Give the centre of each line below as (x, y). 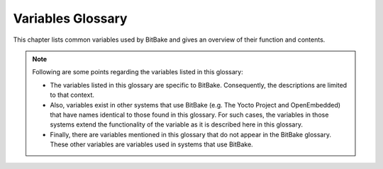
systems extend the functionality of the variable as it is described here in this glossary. (176, 124)
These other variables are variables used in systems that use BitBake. (151, 144)
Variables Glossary (70, 18)
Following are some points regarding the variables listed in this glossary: (138, 72)
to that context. (72, 95)
